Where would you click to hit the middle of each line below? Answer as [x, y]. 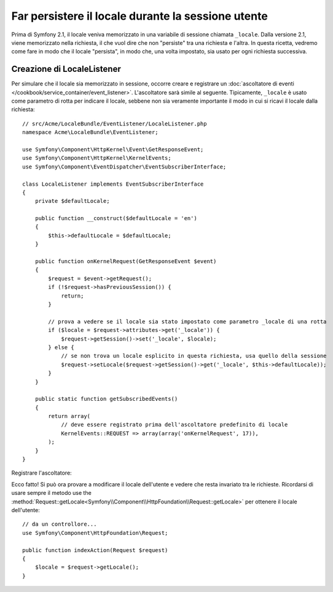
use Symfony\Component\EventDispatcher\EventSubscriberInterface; [124, 167]
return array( [69, 416]
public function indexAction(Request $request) [95, 550]
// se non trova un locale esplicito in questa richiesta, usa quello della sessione [194, 356]
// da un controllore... [60, 524]
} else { [61, 347]
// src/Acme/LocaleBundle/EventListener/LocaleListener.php [115, 124]
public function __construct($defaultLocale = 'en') [116, 219]
